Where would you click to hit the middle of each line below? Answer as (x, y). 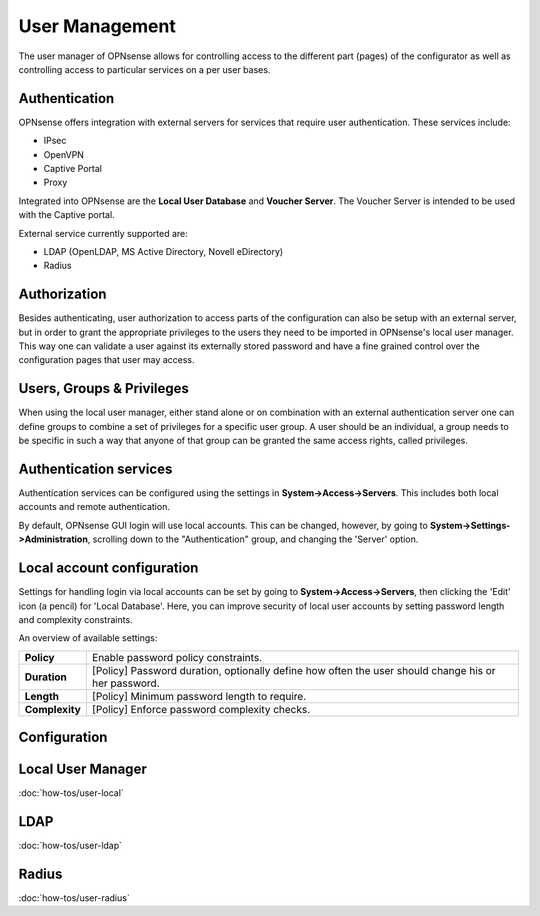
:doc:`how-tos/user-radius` (74, 898)
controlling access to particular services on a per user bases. (144, 69)
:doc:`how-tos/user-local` (71, 793)
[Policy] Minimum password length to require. (199, 696)
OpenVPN (64, 154)
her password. (125, 683)
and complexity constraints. (76, 619)
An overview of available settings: (88, 638)
